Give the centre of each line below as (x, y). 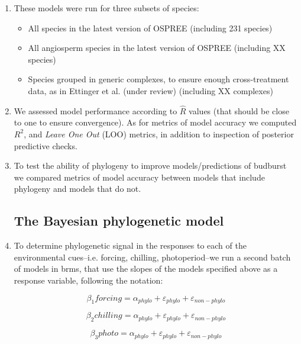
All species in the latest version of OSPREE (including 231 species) (150, 28)
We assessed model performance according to (96, 110)
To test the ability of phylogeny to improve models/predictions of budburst (150, 165)
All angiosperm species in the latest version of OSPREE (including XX (157, 48)
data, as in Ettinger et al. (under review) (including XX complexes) (150, 90)
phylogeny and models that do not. (77, 189)
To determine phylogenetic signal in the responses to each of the (130, 245)
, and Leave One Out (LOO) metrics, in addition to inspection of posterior (159, 134)
